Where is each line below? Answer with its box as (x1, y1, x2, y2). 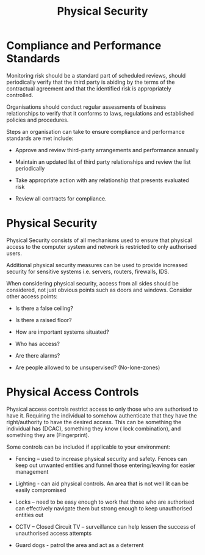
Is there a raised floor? (15, 316, 72, 323)
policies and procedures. (6, 116, 69, 123)
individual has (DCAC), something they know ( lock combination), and (6, 425, 181, 432)
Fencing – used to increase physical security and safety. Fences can (15, 455, 187, 462)
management (15, 468, 49, 475)
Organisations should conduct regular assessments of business (6, 103, 167, 111)
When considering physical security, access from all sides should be (6, 279, 179, 287)
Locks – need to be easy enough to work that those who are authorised (15, 498, 195, 505)
